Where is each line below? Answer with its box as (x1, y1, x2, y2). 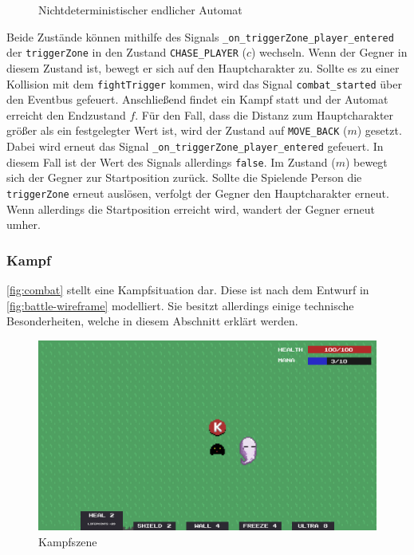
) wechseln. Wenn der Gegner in (250, 44, 408, 61)
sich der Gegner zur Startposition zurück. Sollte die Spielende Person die (6, 169, 362, 186)
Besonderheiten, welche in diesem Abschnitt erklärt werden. (6, 313, 298, 329)
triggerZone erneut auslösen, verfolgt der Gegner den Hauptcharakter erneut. (6, 184, 389, 201)
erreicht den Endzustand (6, 106, 126, 123)
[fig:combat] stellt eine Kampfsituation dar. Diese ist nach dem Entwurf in (6, 281, 369, 297)
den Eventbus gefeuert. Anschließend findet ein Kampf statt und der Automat (6, 91, 388, 108)
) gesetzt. (357, 122, 402, 139)
